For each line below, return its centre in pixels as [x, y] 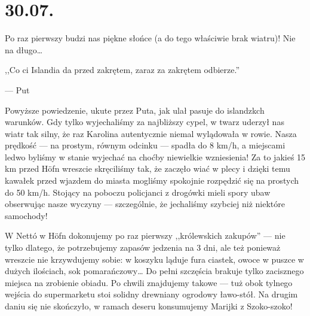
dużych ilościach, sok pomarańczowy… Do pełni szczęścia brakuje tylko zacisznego [154, 271]
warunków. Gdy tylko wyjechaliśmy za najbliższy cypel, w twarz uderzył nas [145, 122]
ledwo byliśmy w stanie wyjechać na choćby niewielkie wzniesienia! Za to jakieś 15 [155, 157]
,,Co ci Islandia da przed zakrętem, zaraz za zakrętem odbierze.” [122, 70]
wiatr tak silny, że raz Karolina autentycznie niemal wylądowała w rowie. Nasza [151, 133]
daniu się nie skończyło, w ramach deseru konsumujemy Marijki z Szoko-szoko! [149, 306]
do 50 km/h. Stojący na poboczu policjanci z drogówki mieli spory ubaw [138, 192]
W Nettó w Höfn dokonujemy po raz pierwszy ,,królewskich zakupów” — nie [145, 236]
